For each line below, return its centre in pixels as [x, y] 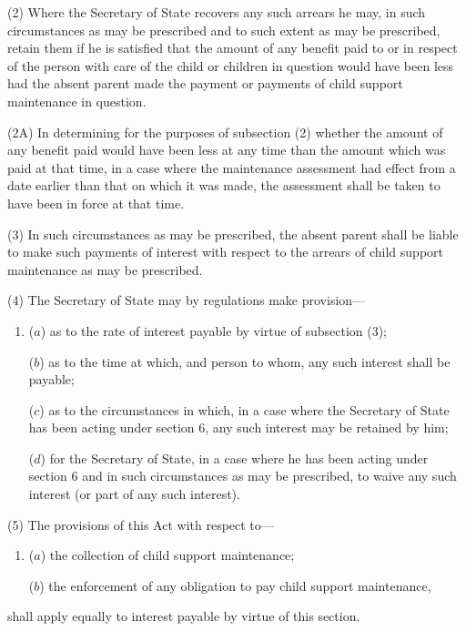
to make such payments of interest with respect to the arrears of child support [225, 252]
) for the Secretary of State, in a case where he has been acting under [234, 458]
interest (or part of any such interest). [134, 494]
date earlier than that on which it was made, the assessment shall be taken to [224, 185]
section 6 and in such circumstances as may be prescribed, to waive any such [243, 476]
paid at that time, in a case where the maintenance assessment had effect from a [232, 167]
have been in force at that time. [96, 203]
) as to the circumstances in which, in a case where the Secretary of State [244, 409]
